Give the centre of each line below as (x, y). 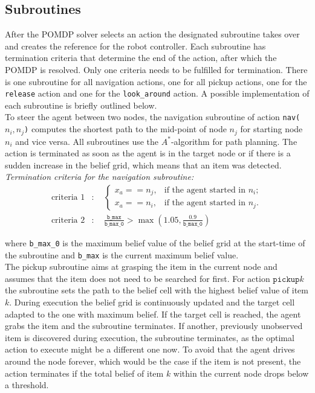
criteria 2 (68, 220)
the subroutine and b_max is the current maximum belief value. (122, 254)
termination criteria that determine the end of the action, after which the (141, 58)
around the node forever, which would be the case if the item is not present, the (153, 361)
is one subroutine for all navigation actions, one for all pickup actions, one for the (156, 81)
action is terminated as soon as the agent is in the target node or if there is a (148, 153)
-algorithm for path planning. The (234, 141)
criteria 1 (68, 197)
